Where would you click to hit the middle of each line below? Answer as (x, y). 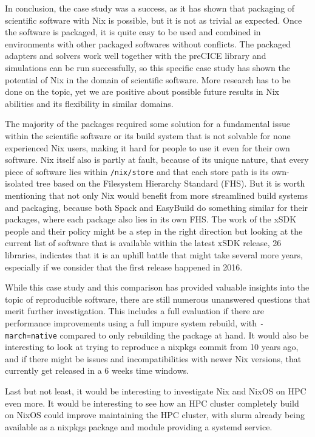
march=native (31, 336)
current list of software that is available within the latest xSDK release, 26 (143, 243)
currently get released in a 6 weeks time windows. (97, 370)
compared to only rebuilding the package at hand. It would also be (184, 335)
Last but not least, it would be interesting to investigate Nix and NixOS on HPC (156, 391)
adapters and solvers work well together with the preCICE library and (136, 56)
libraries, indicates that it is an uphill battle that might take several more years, (154, 254)
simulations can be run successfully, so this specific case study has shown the (147, 67)
